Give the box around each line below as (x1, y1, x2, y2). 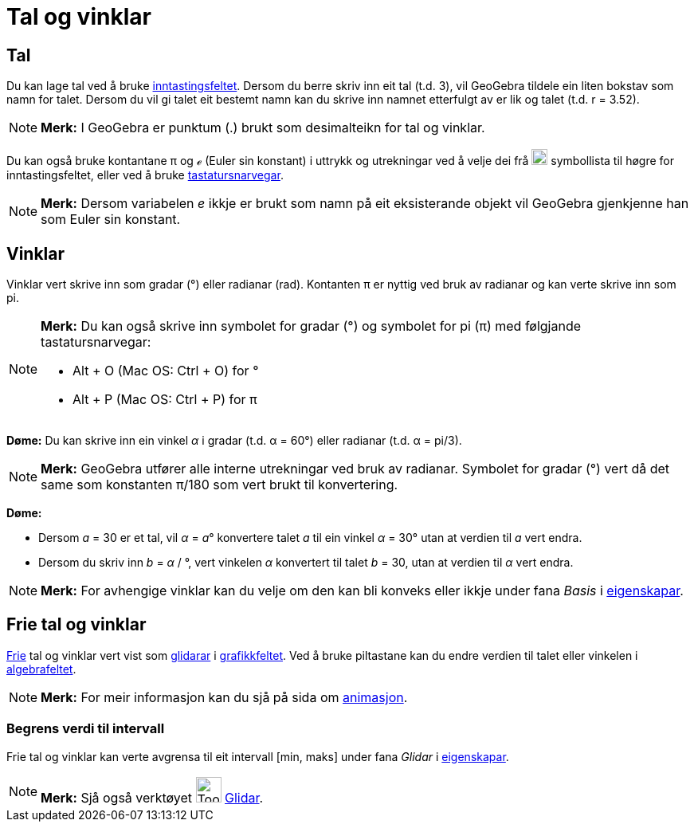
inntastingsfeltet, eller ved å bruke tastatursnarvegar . (6, 168, 284, 182)
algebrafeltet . (6, 661, 76, 676)
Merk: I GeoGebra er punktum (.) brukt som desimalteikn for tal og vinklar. (41, 120, 485, 136)
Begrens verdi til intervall (6, 720, 165, 737)
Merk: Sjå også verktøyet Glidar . (41, 789, 264, 806)
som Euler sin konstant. (41, 211, 181, 228)
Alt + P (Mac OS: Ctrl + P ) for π (73, 391, 257, 408)
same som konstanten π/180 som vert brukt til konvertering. (41, 477, 398, 493)
